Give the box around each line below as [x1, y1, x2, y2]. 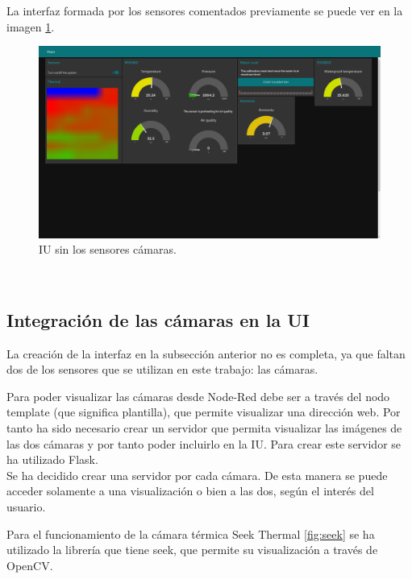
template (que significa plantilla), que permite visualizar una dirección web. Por [6, 403, 401, 420]
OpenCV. [6, 556, 53, 573]
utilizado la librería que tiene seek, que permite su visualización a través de [6, 541, 378, 558]
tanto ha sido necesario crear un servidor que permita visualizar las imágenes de [6, 420, 402, 436]
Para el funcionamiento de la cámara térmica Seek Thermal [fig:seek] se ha [6, 525, 375, 542]
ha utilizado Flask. [6, 451, 98, 468]
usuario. [6, 498, 46, 515]
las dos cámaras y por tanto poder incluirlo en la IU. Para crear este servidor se [6, 435, 402, 452]
